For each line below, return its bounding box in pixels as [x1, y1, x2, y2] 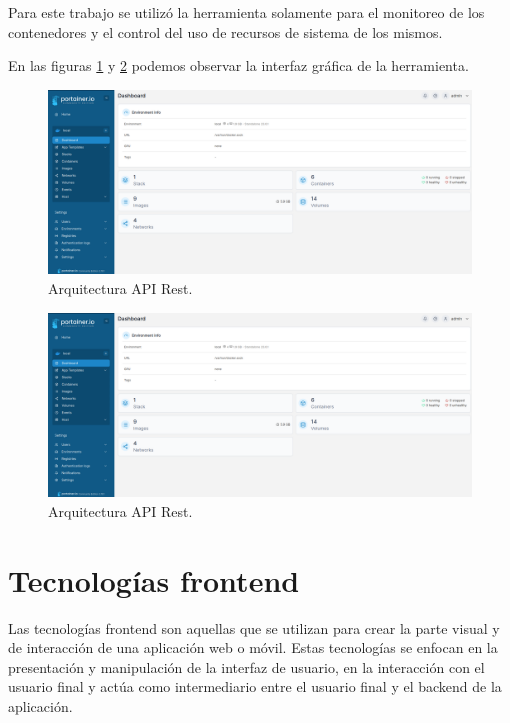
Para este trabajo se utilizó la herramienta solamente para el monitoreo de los [8, 2, 485, 22]
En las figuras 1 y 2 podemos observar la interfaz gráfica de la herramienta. [8, 55, 469, 76]
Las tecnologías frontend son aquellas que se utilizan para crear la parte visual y [8, 617, 500, 638]
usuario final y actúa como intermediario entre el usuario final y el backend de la [8, 676, 502, 697]
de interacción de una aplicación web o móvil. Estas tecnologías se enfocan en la [8, 637, 498, 658]
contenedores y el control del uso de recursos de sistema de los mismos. [8, 21, 443, 42]
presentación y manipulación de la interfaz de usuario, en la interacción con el [8, 656, 485, 677]
